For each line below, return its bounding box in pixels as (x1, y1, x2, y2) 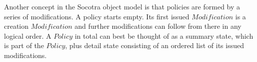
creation (4, 21, 29, 31)
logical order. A (4, 30, 51, 41)
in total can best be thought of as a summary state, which (74, 30, 253, 41)
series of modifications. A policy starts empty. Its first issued (4, 11, 189, 21)
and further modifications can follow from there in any (74, 21, 241, 31)
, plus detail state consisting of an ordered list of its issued (65, 40, 244, 51)
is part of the (4, 40, 44, 51)
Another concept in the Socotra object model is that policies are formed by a (4, 1, 240, 11)
